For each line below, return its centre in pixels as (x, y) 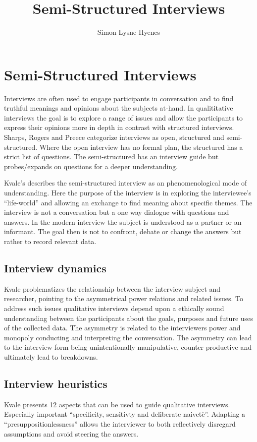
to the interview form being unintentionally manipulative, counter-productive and (128, 347)
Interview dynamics (55, 268)
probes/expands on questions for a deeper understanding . (91, 166)
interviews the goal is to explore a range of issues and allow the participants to (124, 117)
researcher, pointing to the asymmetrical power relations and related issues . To (124, 298)
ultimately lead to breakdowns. (51, 356)
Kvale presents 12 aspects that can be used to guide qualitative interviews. (117, 404)
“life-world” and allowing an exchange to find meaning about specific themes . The (128, 202)
